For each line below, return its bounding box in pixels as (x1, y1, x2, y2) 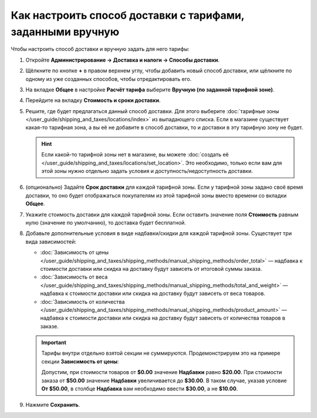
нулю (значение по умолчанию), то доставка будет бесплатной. (25, 219, 186, 226)
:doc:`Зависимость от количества (40, 298, 125, 305)
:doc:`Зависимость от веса (40, 273, 108, 281)
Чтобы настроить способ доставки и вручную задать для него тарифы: (11, 46, 190, 53)
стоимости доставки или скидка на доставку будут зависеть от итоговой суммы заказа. (40, 265, 262, 272)
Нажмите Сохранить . (25, 402, 80, 409)
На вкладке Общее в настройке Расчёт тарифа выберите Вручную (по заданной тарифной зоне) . (25, 86, 275, 93)
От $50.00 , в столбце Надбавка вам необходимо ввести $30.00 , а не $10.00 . (41, 385, 238, 392)
